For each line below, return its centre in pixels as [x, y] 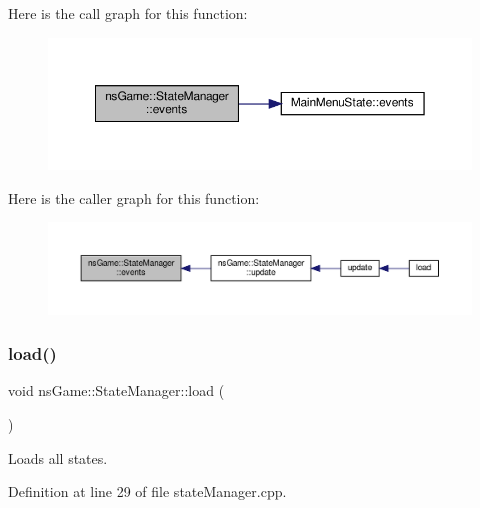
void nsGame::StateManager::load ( [116, 390]
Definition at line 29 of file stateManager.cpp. [147, 491]
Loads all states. [58, 457]
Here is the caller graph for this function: [134, 197]
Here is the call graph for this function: [128, 13]
